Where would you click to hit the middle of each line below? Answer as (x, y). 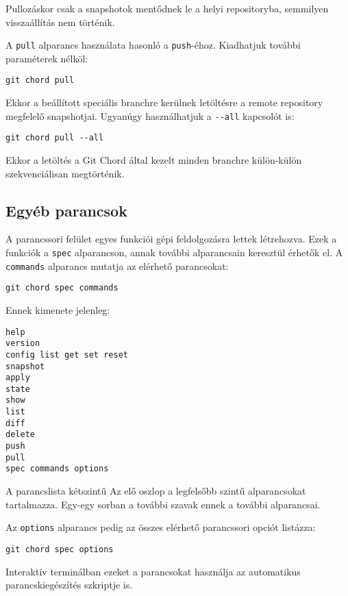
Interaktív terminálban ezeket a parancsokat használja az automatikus (153, 571)
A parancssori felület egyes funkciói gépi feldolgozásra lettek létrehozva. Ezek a (171, 239)
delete (20, 435)
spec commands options (57, 469)
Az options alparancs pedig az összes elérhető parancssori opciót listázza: (161, 527)
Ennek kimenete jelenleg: (58, 309)
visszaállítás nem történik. (60, 22)
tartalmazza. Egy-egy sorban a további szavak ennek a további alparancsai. (163, 504)
